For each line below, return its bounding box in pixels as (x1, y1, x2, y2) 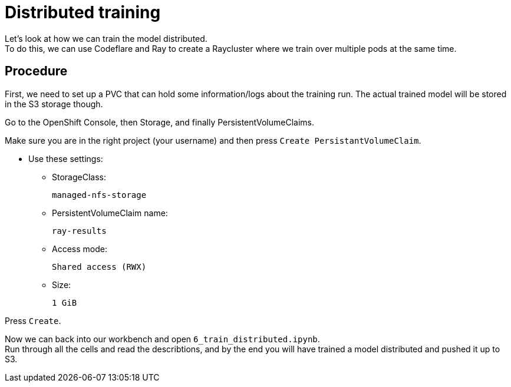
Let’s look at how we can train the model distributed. (5, 33, 207, 44)
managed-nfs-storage (52, 190, 147, 200)
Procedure (5, 64, 68, 79)
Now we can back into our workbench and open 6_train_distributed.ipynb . (5, 333, 320, 344)
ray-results (52, 226, 107, 236)
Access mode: (52, 243, 107, 254)
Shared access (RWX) (52, 262, 147, 272)
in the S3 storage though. (5, 98, 103, 109)
